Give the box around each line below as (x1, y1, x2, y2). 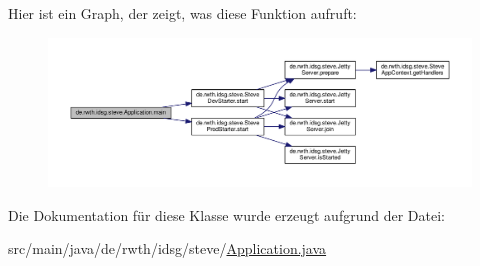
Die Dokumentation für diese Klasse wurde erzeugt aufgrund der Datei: (8, 204, 445, 225)
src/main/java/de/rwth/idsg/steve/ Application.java (8, 238, 327, 259)
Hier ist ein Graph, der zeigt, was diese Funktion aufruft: (8, 3, 357, 23)
